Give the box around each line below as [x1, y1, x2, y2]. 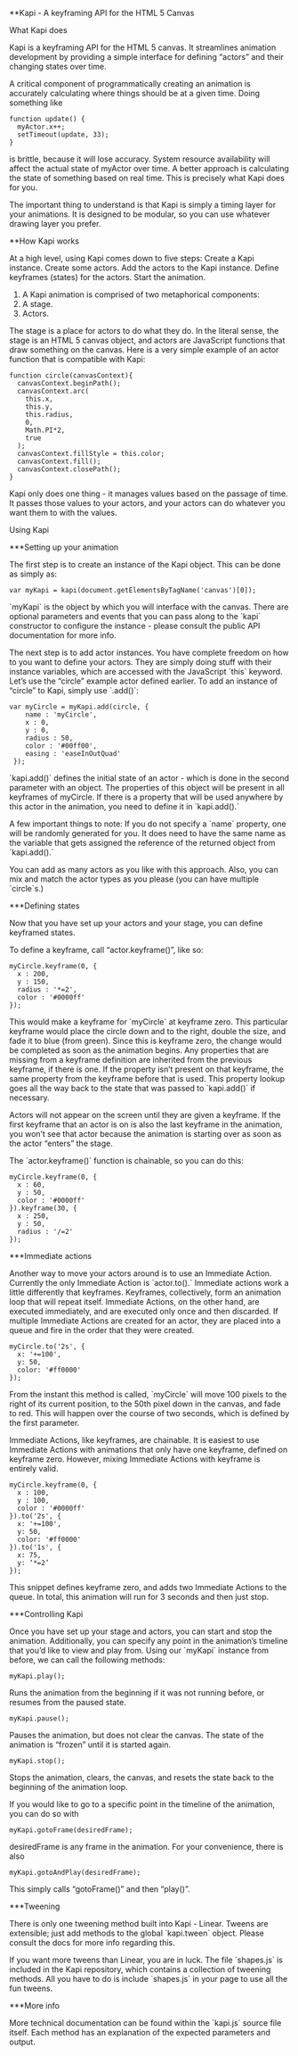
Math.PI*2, [25, 426, 66, 435]
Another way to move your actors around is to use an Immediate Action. [9, 1268, 272, 1279]
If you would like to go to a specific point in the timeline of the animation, [9, 1799, 276, 1810]
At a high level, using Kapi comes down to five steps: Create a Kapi [9, 253, 255, 263]
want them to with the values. [9, 508, 117, 518]
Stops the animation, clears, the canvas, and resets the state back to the [9, 1772, 274, 1783]
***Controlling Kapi [9, 1609, 84, 1619]
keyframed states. [9, 927, 76, 938]
